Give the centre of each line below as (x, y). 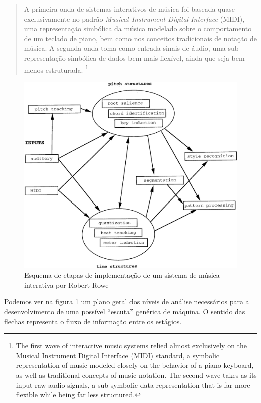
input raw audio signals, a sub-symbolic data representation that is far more (133, 385)
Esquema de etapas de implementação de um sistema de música (122, 275)
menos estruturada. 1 (56, 69)
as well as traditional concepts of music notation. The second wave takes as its (136, 375)
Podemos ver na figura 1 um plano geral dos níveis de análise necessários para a (127, 301)
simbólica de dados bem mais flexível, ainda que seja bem (156, 57)
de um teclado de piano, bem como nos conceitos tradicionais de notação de (140, 38)
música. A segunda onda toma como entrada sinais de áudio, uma (125, 48)
